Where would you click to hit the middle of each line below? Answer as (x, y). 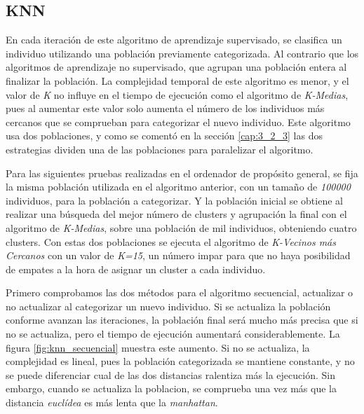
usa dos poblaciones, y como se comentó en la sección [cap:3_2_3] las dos (164, 136)
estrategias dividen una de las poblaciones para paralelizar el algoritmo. (160, 149)
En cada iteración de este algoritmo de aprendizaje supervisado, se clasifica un (174, 40)
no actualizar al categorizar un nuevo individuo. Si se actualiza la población (168, 306)
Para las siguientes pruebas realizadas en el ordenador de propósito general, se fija (182, 173)
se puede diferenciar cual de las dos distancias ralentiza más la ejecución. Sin (170, 374)
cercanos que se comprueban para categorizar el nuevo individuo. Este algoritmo (178, 122)
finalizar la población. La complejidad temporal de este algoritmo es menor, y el (177, 80)
